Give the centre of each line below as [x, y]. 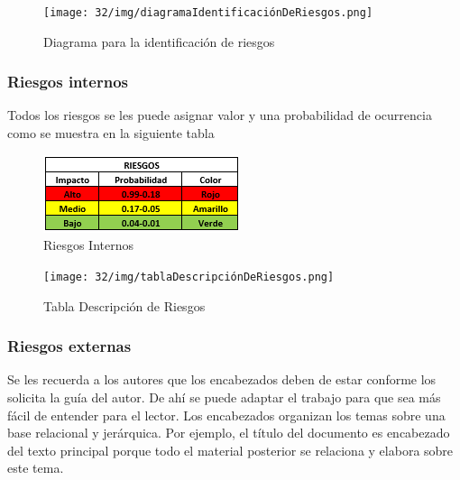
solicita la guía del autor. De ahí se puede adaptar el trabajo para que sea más [224, 397]
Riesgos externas [69, 346]
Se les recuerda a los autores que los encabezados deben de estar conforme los [222, 379]
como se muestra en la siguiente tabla [111, 133]
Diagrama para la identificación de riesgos [159, 41]
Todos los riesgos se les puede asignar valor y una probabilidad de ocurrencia [220, 115]
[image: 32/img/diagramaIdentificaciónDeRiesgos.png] [208, 13]
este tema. [36, 468]
